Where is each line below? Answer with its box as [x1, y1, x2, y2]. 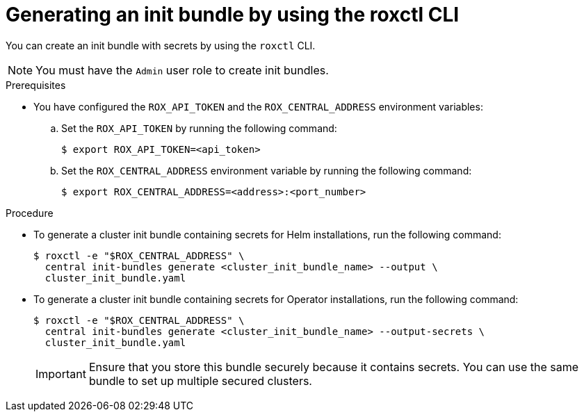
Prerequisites [6, 79, 66, 91]
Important [35, 366, 86, 381]
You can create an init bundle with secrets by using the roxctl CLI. [6, 39, 316, 51]
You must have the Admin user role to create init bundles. [35, 63, 329, 77]
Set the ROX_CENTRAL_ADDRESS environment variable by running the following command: [61, 164, 472, 177]
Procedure [6, 206, 54, 219]
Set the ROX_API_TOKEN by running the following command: [61, 122, 337, 134]
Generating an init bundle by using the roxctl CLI [6, 3, 460, 26]
